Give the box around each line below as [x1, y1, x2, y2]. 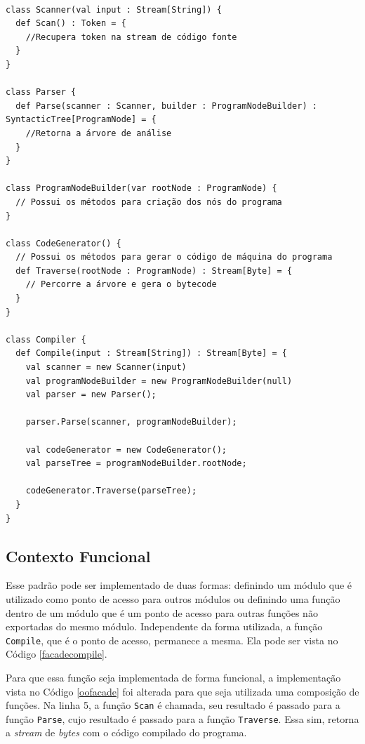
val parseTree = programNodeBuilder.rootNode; [25, 458, 247, 469]
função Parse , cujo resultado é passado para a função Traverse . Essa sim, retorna [6, 711, 359, 726]
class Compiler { [6, 334, 86, 345]
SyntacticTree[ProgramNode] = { [6, 114, 157, 125]
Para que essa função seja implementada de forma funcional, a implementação [6, 670, 341, 684]
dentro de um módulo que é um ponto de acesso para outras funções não [6, 605, 318, 620]
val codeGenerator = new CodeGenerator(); [25, 444, 227, 455]
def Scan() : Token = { [15, 18, 126, 29]
